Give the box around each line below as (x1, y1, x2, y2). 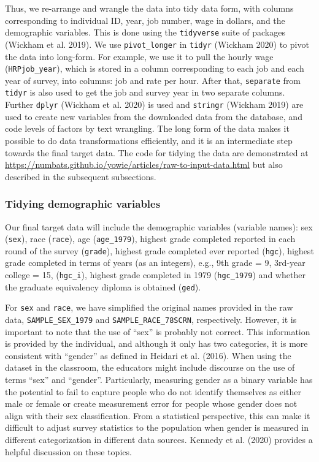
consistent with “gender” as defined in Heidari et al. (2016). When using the (5, 349, 291, 362)
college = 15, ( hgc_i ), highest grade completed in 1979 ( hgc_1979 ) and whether (5, 268, 306, 281)
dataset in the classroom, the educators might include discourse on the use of (5, 361, 295, 374)
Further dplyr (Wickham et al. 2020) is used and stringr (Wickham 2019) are (5, 98, 304, 111)
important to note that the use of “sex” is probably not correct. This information (5, 325, 310, 338)
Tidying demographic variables (5, 196, 161, 211)
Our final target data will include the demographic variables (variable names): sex (5, 220, 313, 233)
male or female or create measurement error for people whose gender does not (5, 397, 298, 410)
